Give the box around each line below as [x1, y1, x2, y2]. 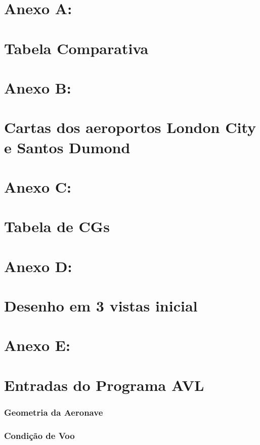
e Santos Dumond [4, 137, 131, 157]
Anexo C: [4, 176, 72, 197]
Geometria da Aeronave [4, 406, 103, 418]
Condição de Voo [4, 429, 75, 441]
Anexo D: [4, 255, 72, 276]
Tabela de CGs [4, 216, 110, 237]
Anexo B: [4, 77, 71, 98]
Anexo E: [4, 335, 70, 355]
